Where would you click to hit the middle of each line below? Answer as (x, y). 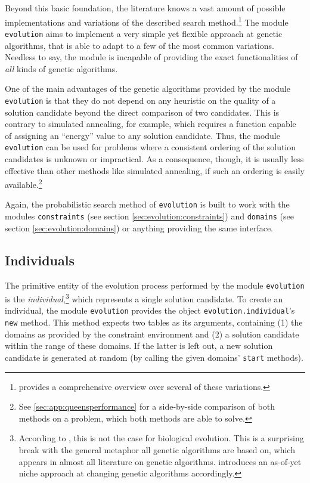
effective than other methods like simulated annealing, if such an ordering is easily (155, 170)
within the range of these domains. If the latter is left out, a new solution (139, 346)
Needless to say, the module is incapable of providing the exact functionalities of (151, 57)
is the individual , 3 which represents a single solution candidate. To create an (144, 298)
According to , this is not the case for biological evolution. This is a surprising (161, 438)
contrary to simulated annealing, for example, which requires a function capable (151, 124)
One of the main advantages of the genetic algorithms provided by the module (148, 89)
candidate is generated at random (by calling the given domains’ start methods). (154, 357)
